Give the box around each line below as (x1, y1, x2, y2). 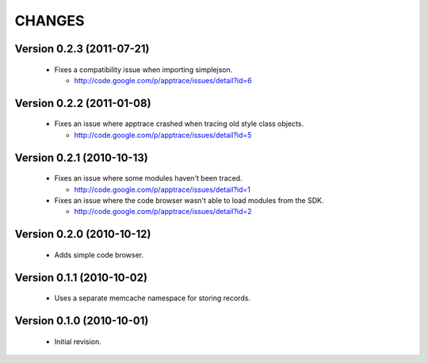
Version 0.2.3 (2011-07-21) (14, 42, 150, 55)
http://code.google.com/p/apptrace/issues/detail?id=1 (74, 185, 251, 194)
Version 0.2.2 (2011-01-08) (14, 96, 151, 110)
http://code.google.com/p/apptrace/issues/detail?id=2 (74, 207, 253, 216)
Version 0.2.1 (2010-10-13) (14, 151, 148, 164)
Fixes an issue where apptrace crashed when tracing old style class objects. (54, 119, 304, 128)
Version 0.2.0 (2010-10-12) (14, 227, 151, 241)
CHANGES (14, 12, 85, 29)
